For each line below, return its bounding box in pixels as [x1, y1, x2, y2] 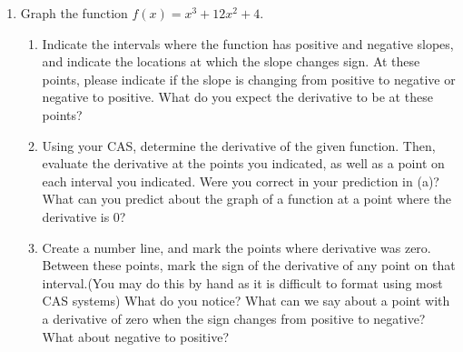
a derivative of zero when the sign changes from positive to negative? [42, 308, 426, 327]
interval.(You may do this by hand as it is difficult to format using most [42, 273, 443, 292]
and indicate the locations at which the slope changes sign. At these [42, 52, 420, 71]
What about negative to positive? [42, 327, 230, 346]
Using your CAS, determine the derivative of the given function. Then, [42, 136, 436, 155]
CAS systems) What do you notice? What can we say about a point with [42, 291, 450, 310]
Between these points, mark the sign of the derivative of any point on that [42, 256, 456, 275]
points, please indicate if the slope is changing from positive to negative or [42, 69, 456, 88]
